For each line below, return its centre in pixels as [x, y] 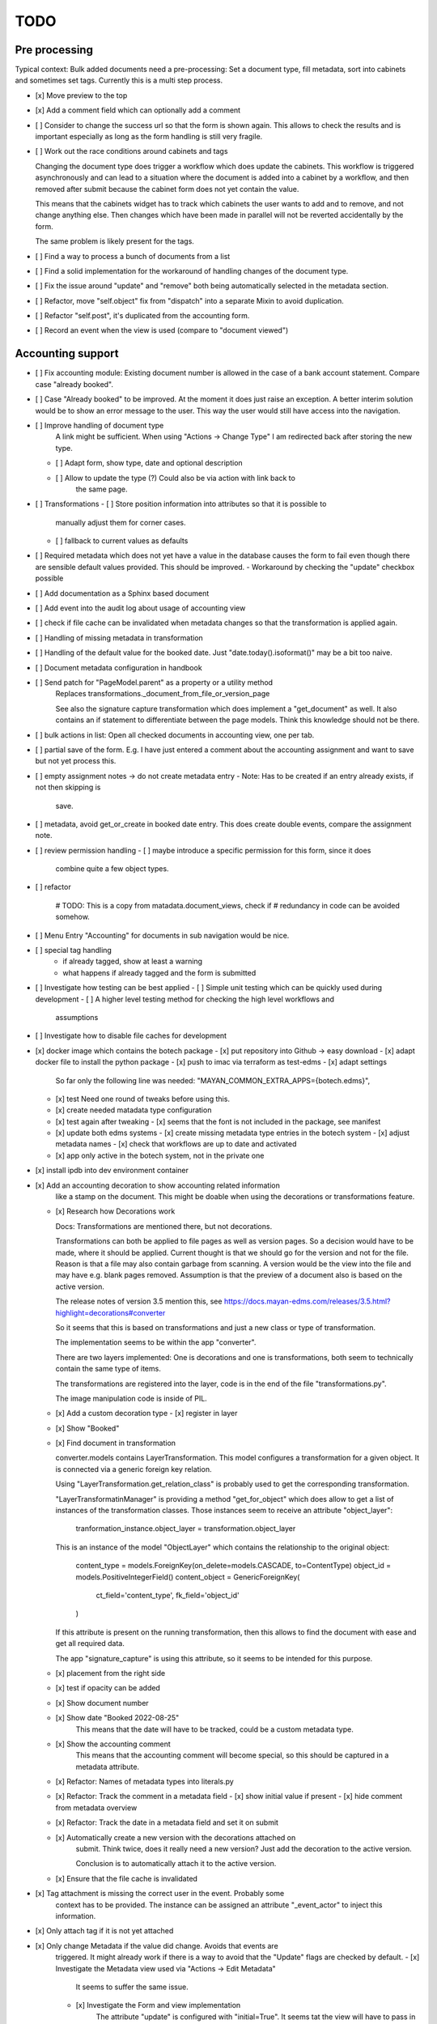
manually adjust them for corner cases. [121, 522]
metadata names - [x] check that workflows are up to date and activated [176, 1144]
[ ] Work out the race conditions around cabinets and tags [132, 151]
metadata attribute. [108, 1767]
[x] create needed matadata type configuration [134, 1110]
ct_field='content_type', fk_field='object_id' [168, 1595]
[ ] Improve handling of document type [100, 425]
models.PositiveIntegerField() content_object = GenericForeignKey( [188, 1577]
